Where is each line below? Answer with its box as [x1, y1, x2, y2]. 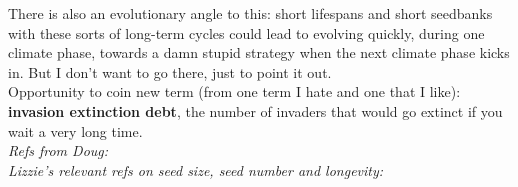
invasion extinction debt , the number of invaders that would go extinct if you [8, 100, 503, 121]
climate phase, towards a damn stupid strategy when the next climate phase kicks [8, 42, 510, 63]
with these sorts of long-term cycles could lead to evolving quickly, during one [8, 22, 485, 43]
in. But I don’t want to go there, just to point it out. [8, 61, 332, 82]
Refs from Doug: [8, 140, 109, 161]
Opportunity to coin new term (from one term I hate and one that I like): [8, 81, 461, 102]
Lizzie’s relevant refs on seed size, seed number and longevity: [8, 159, 384, 180]
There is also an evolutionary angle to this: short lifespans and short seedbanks [8, 3, 493, 23]
